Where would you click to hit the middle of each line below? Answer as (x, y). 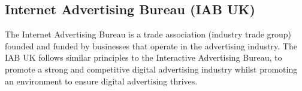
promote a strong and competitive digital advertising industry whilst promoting (151, 69)
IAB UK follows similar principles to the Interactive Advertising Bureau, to (144, 57)
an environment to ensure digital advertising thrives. (101, 81)
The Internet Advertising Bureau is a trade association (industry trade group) (148, 34)
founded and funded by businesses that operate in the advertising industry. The (151, 45)
